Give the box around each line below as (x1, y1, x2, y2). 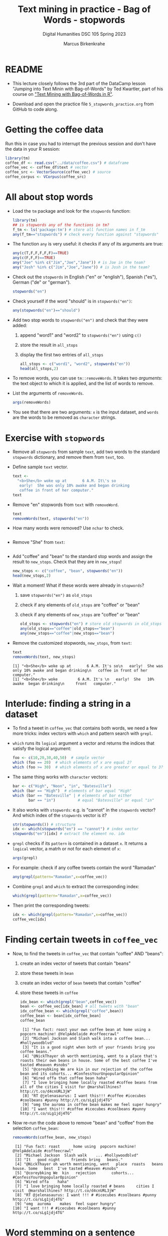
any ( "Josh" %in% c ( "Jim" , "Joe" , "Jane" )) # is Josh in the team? (12, 265, 150, 270)
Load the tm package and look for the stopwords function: (12, 208, 131, 214)
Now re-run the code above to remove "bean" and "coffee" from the (12, 1120, 154, 1126)
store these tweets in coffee (20, 990, 79, 996)
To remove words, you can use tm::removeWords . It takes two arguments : (12, 375, 162, 381)
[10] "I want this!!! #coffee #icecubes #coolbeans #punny (20, 1106, 146, 1111)
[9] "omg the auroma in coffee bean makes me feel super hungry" (22, 1102, 162, 1107)
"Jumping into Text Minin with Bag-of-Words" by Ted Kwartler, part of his (12, 86, 163, 92)
